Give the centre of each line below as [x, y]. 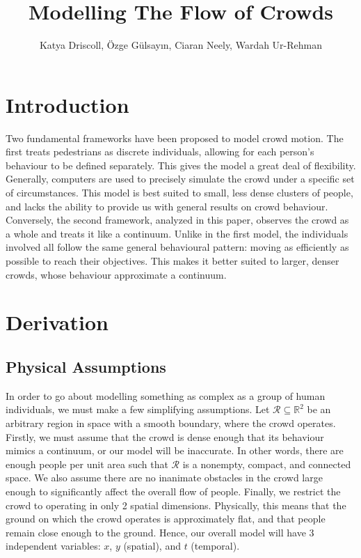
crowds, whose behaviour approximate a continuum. [116, 274]
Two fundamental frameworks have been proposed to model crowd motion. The [175, 138]
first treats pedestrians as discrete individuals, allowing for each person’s [160, 152]
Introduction [67, 104]
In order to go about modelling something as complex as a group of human [166, 395]
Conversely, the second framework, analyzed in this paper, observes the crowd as [177, 220]
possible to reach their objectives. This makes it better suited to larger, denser [173, 261]
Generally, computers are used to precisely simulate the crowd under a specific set [180, 179]
